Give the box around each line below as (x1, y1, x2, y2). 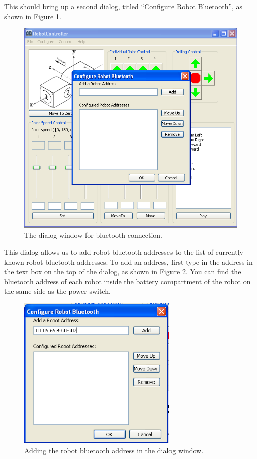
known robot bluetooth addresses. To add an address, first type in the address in (4, 256, 253, 267)
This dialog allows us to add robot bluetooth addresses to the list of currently (4, 246, 243, 257)
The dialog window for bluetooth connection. (24, 229, 163, 240)
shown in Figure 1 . (4, 11, 61, 21)
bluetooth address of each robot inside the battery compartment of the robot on (4, 276, 251, 286)
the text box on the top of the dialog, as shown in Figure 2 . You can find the (4, 266, 241, 277)
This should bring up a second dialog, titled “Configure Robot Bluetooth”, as (4, 1, 243, 11)
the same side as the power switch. (4, 286, 111, 296)
